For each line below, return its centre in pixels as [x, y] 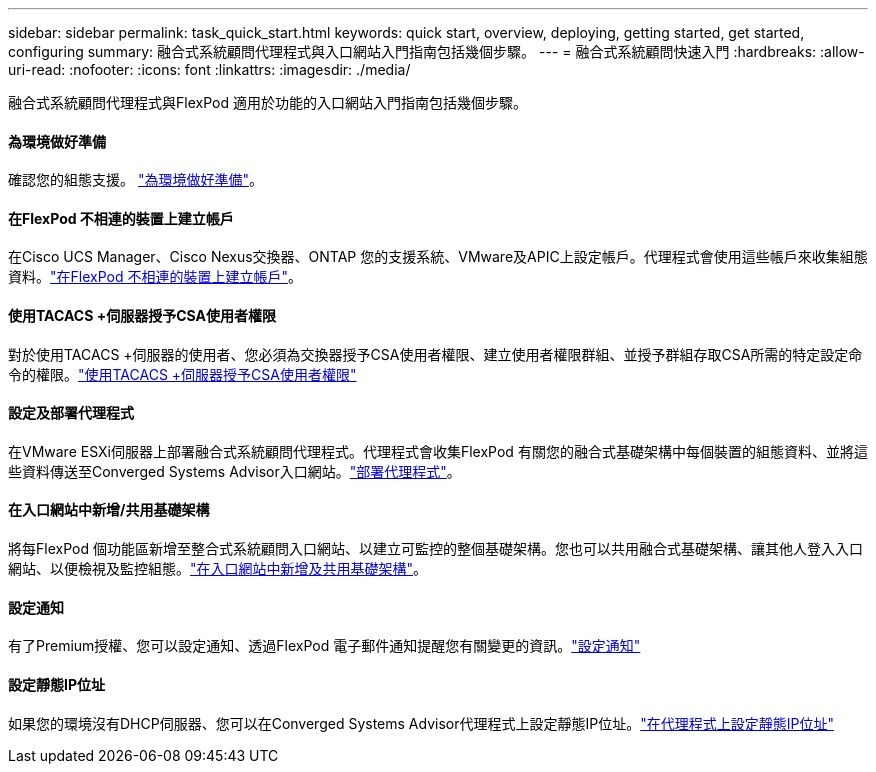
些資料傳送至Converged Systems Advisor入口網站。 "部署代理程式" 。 [234, 471]
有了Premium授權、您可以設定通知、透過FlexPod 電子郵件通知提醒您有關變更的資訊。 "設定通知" [324, 646]
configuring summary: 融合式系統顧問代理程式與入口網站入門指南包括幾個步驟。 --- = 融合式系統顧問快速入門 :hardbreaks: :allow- [436, 51]
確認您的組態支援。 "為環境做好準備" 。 [135, 180]
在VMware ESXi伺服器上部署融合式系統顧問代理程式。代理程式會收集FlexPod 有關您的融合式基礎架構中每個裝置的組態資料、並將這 [438, 451]
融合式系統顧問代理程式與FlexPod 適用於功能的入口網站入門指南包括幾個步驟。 [267, 102]
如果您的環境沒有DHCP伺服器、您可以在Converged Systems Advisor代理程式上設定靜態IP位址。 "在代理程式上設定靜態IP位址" [421, 723]
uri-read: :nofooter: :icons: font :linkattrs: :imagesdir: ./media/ [209, 69]
